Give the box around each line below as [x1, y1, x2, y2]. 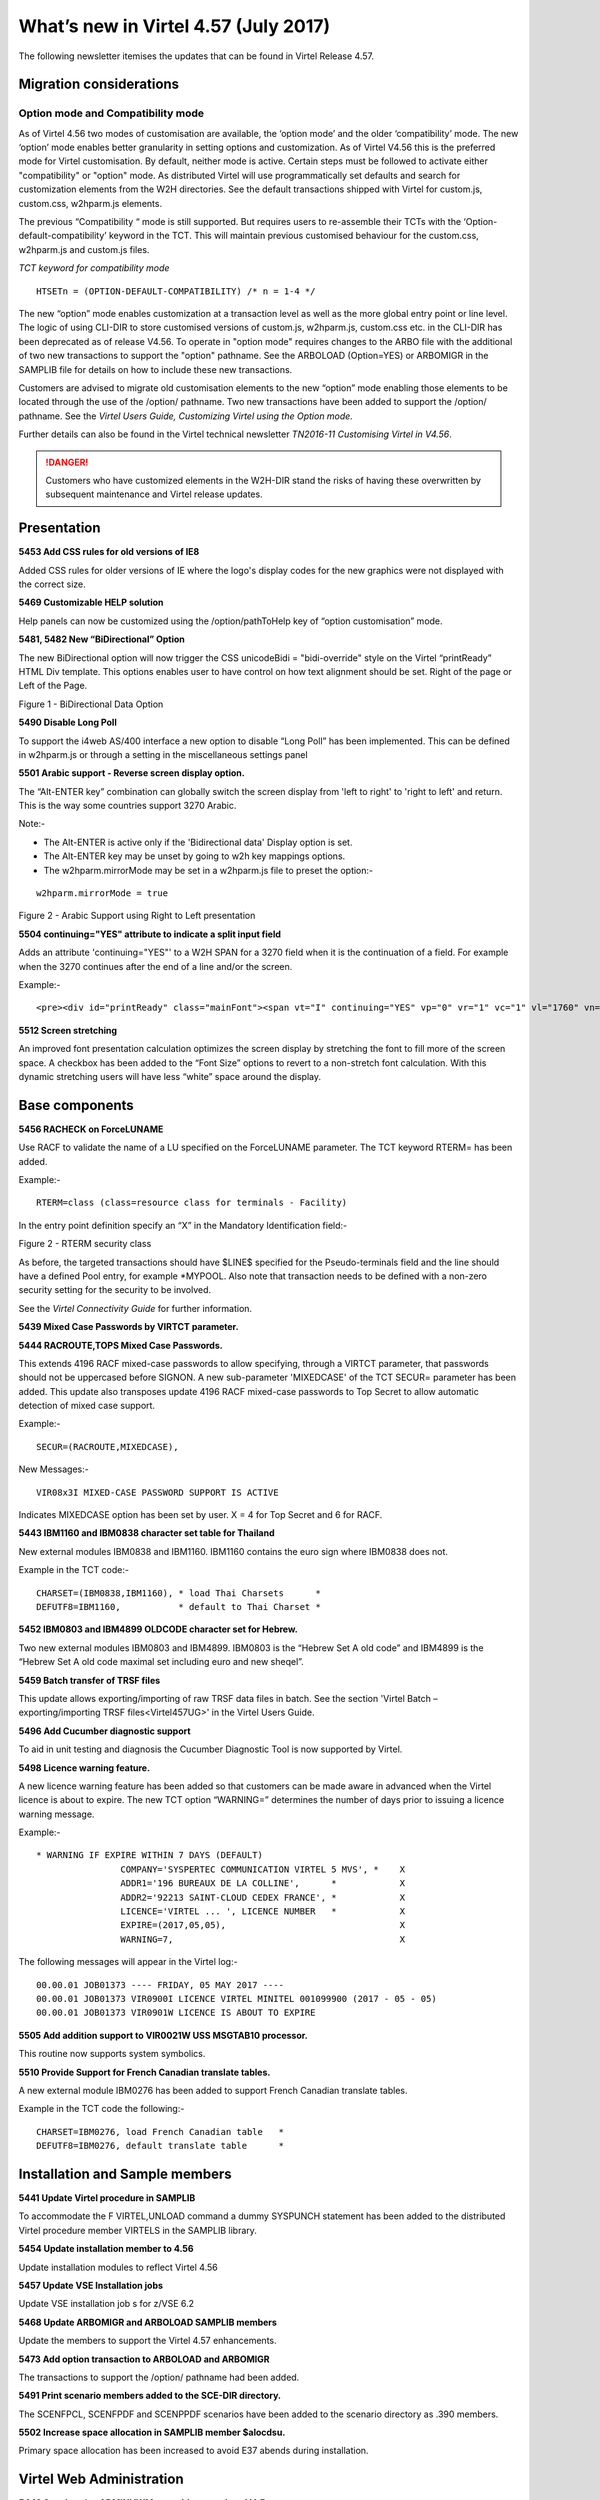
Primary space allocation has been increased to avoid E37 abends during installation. [18, 2445, 369, 2457]
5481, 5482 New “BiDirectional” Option [18, 633, 185, 645]
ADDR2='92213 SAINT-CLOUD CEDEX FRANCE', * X [120, 1891, 406, 1903]
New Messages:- [18, 1463, 89, 1475]
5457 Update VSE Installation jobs [18, 2279, 164, 2291]
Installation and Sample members [18, 2165, 232, 2182]
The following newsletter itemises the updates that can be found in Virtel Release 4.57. [18, 50, 375, 62]
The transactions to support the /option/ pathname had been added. [18, 2371, 300, 2383]
